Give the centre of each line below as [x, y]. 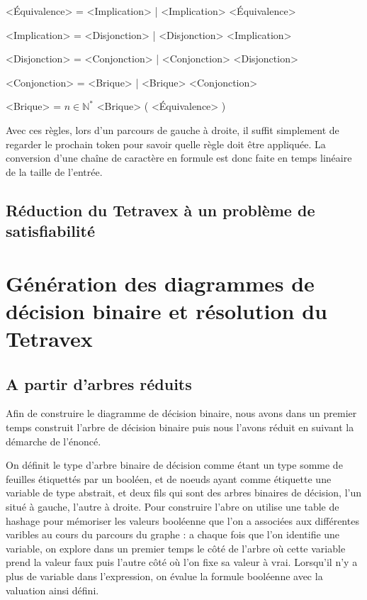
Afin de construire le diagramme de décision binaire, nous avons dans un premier [181, 413]
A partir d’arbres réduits [99, 383]
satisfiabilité [51, 231]
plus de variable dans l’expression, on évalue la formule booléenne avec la [164, 576]
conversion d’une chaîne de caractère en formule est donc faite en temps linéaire [179, 158]
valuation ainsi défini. [52, 590]
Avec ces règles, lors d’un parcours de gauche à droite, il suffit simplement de [173, 129]
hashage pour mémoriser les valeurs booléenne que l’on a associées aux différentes [182, 520]
